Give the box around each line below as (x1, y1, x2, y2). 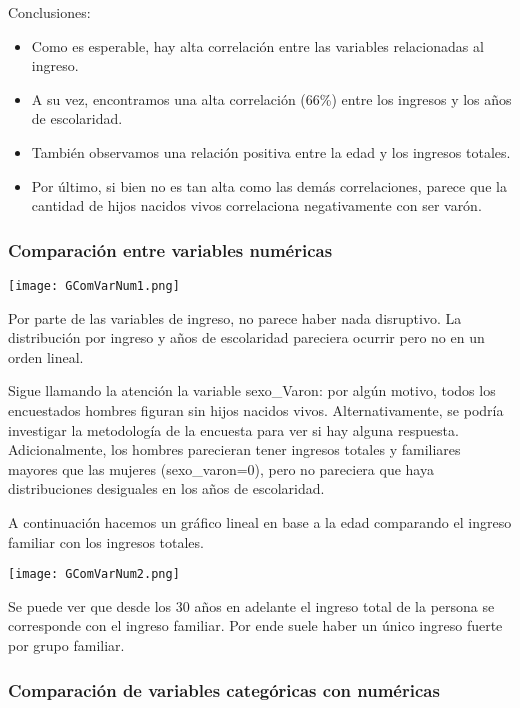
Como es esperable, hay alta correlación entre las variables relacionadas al (31, 35, 484, 56)
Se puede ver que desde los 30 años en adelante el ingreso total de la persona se (8, 595, 495, 616)
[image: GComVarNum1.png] (8, 278, 180, 293)
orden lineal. (8, 346, 84, 367)
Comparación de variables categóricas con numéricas (8, 677, 440, 702)
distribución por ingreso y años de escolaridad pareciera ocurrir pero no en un (8, 327, 485, 348)
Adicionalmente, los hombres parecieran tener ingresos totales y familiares (8, 439, 461, 460)
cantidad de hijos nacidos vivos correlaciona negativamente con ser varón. (31, 195, 482, 216)
